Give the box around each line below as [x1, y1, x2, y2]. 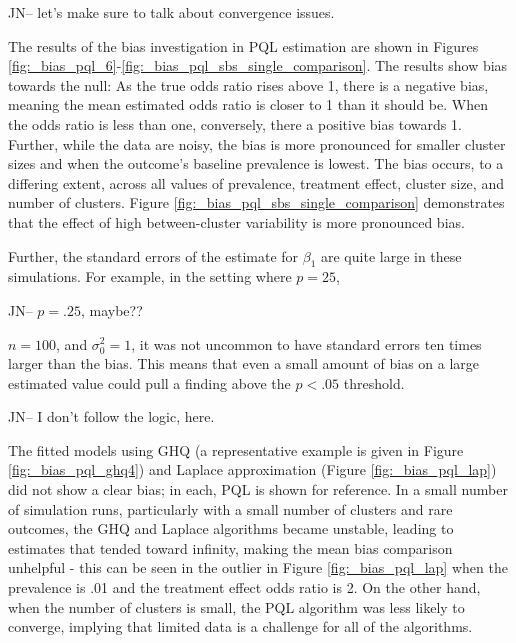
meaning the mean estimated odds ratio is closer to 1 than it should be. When [8, 94, 488, 115]
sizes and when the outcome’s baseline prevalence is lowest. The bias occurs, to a [8, 153, 504, 174]
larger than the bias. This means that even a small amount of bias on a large [8, 353, 480, 374]
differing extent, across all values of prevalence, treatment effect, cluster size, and [8, 172, 504, 193]
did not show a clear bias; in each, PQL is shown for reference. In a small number [8, 479, 508, 500]
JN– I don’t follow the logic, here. [8, 406, 215, 427]
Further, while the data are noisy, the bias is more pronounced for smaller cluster [8, 133, 506, 154]
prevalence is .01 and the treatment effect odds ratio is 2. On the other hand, [8, 577, 481, 598]
